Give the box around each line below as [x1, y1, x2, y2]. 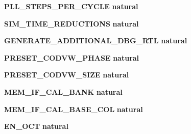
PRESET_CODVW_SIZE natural [4, 69, 129, 80]
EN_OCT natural [4, 121, 68, 131]
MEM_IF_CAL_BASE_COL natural [4, 103, 143, 114]
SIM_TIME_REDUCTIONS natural [4, 18, 139, 29]
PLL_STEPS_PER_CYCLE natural [4, 1, 138, 11]
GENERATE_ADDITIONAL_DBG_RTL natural [4, 35, 187, 46]
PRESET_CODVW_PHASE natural [4, 52, 139, 63]
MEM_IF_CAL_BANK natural [4, 86, 123, 97]
